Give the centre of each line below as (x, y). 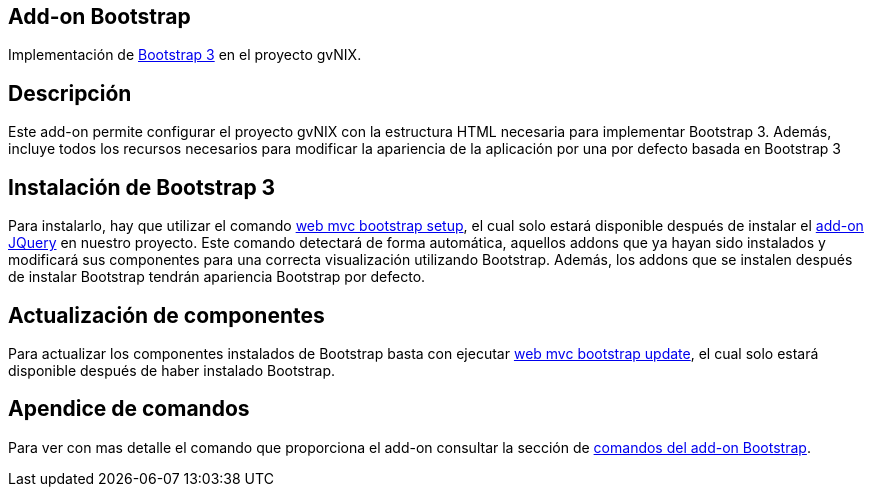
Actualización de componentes (166, 315)
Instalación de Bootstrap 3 (142, 187)
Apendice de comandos (129, 409)
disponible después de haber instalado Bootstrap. (172, 370)
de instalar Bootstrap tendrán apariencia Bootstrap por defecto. (217, 277)
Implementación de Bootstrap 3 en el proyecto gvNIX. (185, 55)
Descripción (70, 93)
